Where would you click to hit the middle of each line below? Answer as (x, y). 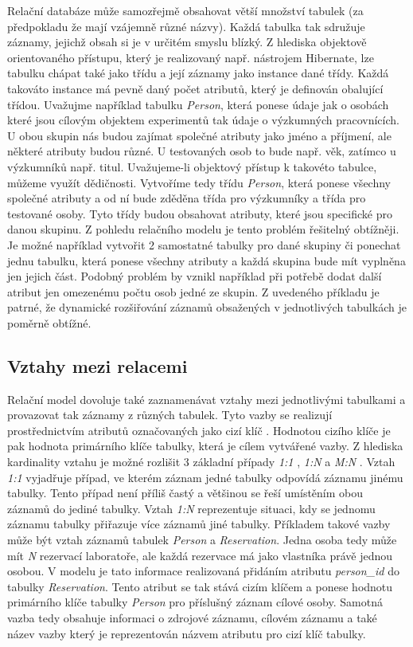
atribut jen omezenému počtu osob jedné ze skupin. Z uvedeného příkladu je (193, 291)
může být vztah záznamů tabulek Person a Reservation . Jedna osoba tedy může (202, 540)
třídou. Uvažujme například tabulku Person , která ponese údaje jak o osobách (198, 104)
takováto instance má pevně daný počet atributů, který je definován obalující (195, 88)
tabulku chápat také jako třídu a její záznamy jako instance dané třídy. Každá (198, 73)
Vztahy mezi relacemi (97, 365)
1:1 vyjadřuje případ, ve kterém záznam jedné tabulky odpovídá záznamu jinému (205, 477)
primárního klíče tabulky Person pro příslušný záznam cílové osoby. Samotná (195, 602)
